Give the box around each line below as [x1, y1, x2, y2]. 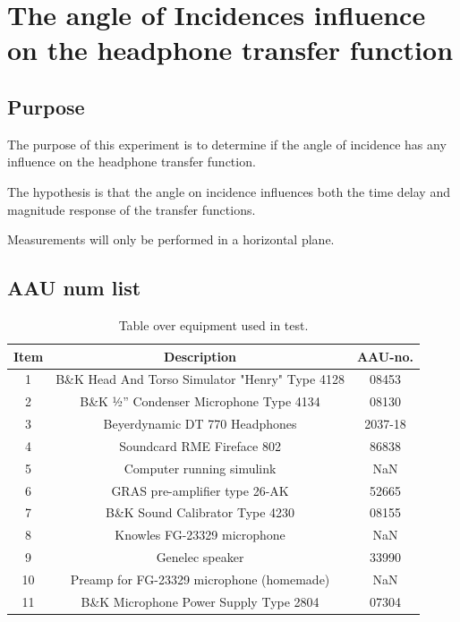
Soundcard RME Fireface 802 [119, 436, 281, 455]
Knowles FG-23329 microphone [115, 525, 285, 544]
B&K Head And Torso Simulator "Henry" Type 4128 [55, 370, 345, 388]
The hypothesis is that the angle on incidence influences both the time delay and [7, 182, 450, 200]
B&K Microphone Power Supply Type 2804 [81, 592, 319, 610]
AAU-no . [356, 346, 414, 365]
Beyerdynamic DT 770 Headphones [103, 414, 297, 433]
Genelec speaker [156, 548, 244, 567]
